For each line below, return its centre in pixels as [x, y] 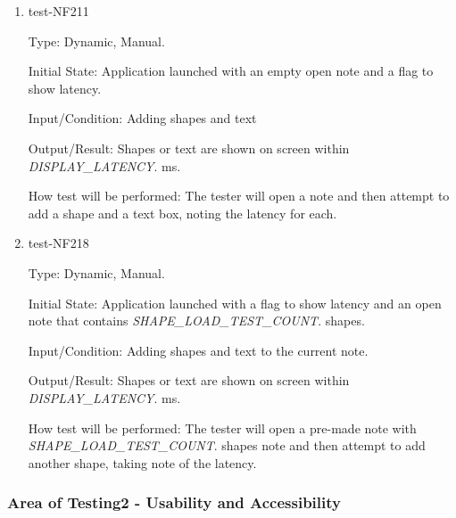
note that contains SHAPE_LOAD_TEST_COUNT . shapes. [196, 321]
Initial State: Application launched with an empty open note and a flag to [231, 71]
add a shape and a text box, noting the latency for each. [182, 213]
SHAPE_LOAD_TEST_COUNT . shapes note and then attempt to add [227, 445]
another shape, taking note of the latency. [142, 462]
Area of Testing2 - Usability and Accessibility [174, 502]
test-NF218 [58, 243]
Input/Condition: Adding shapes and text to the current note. [198, 350]
